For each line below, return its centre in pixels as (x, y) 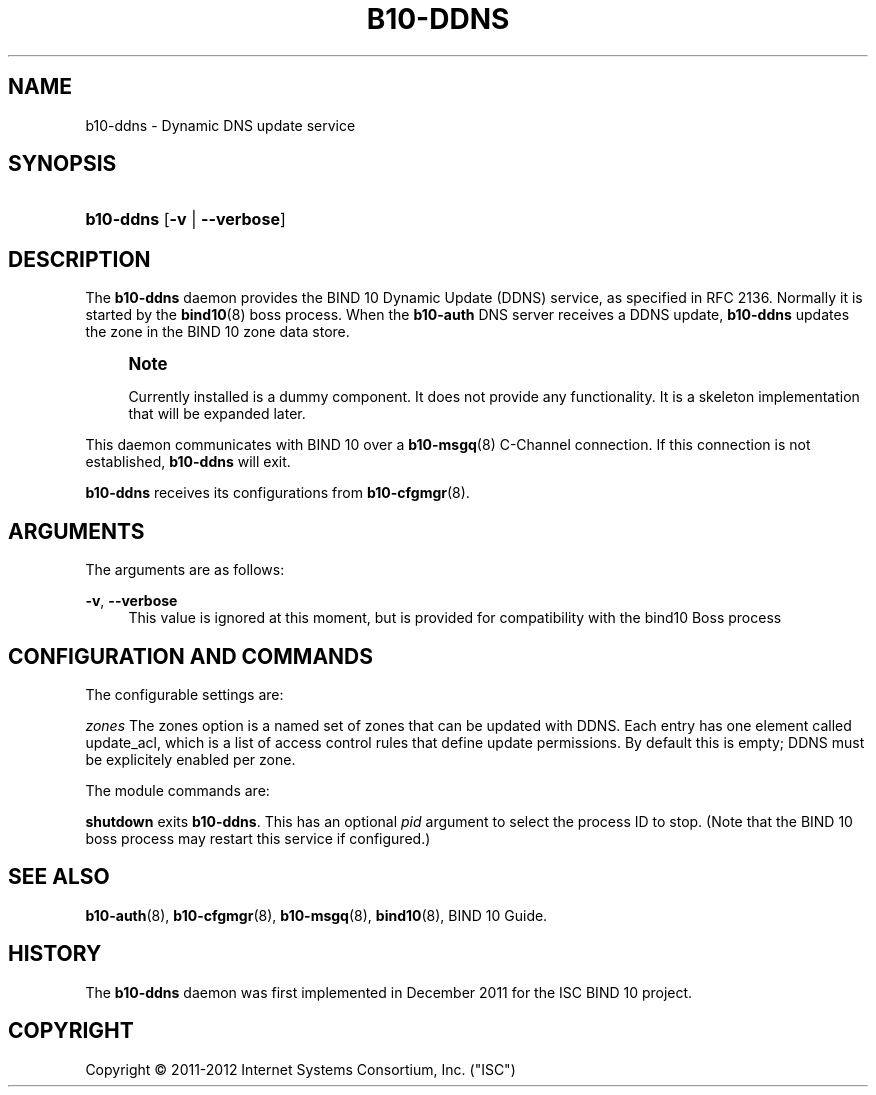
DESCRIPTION (79, 259)
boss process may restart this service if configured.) (258, 838)
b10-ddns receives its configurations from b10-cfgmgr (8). (277, 493)
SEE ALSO (59, 877)
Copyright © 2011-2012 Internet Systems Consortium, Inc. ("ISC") (300, 1069)
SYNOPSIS (62, 164)
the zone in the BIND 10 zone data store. (217, 332)
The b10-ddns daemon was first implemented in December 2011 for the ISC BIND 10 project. (389, 992)
